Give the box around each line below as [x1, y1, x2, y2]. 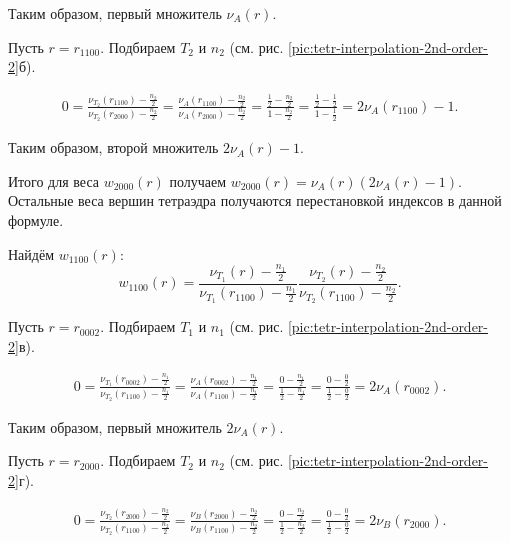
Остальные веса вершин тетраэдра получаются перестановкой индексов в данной [8, 190, 502, 211]
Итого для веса [8, 170, 99, 191]
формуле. [8, 209, 64, 230]
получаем [169, 170, 227, 191]
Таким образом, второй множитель [8, 137, 219, 158]
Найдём [8, 243, 55, 264]
